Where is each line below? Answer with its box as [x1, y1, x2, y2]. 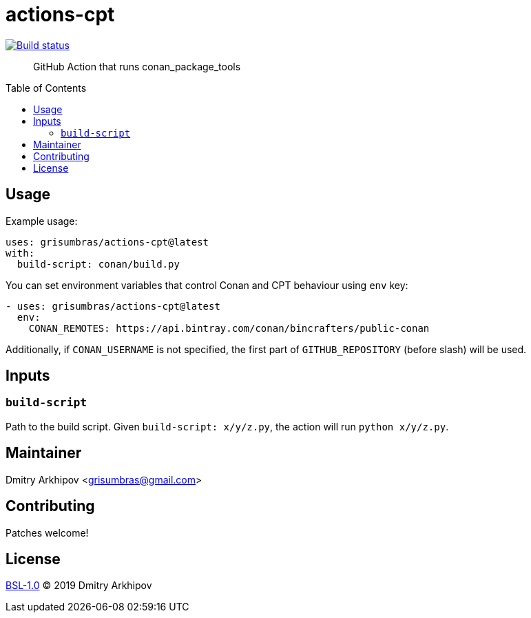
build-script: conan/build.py [17, 258, 180, 270]
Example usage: [6, 215, 78, 227]
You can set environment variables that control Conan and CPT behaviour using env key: [6, 279, 408, 291]
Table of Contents [6, 81, 87, 94]
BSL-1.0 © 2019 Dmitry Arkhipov [6, 579, 152, 592]
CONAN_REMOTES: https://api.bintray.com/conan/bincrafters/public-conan [28, 322, 430, 334]
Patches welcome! [6, 526, 89, 539]
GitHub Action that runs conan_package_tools [33, 60, 241, 72]
